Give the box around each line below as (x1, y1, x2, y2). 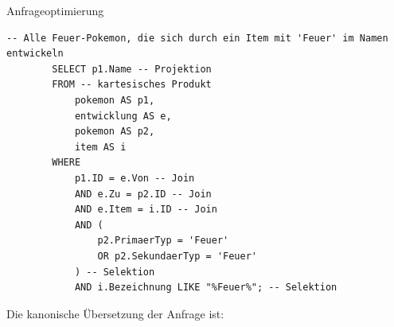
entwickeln (6, 48, 64, 60)
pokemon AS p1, (74, 94, 155, 106)
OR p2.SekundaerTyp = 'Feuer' (97, 250, 257, 262)
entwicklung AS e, (74, 110, 172, 122)
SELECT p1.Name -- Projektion (52, 63, 212, 75)
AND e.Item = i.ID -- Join (74, 204, 217, 216)
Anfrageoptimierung (6, 2, 104, 18)
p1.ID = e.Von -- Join (74, 172, 195, 184)
